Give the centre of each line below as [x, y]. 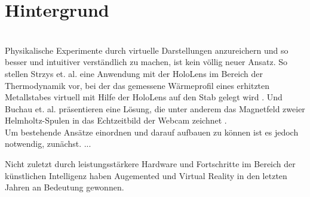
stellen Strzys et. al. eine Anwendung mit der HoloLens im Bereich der [134, 73]
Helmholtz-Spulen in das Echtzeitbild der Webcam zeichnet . [116, 120]
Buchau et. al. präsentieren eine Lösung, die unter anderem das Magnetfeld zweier [155, 108]
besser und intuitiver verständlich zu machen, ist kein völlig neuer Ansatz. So [146, 62]
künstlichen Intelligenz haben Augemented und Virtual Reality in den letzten [146, 175]
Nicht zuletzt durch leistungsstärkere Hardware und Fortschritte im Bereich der [150, 164]
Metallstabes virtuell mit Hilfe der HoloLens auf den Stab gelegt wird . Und [144, 97]
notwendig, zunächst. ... [48, 144]
